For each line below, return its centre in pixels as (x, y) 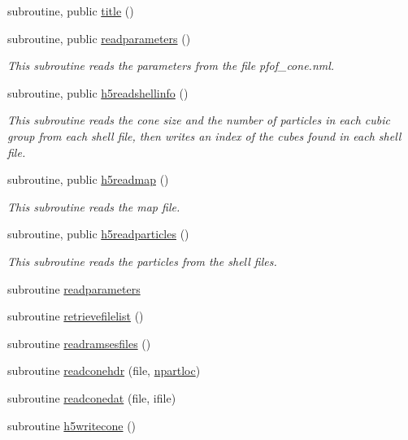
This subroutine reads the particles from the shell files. (142, 261)
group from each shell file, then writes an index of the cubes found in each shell (204, 135)
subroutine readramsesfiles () (79, 343)
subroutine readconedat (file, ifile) (92, 397)
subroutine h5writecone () (72, 425)
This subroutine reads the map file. (94, 206)
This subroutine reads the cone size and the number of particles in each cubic (199, 120)
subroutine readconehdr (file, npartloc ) (104, 370)
